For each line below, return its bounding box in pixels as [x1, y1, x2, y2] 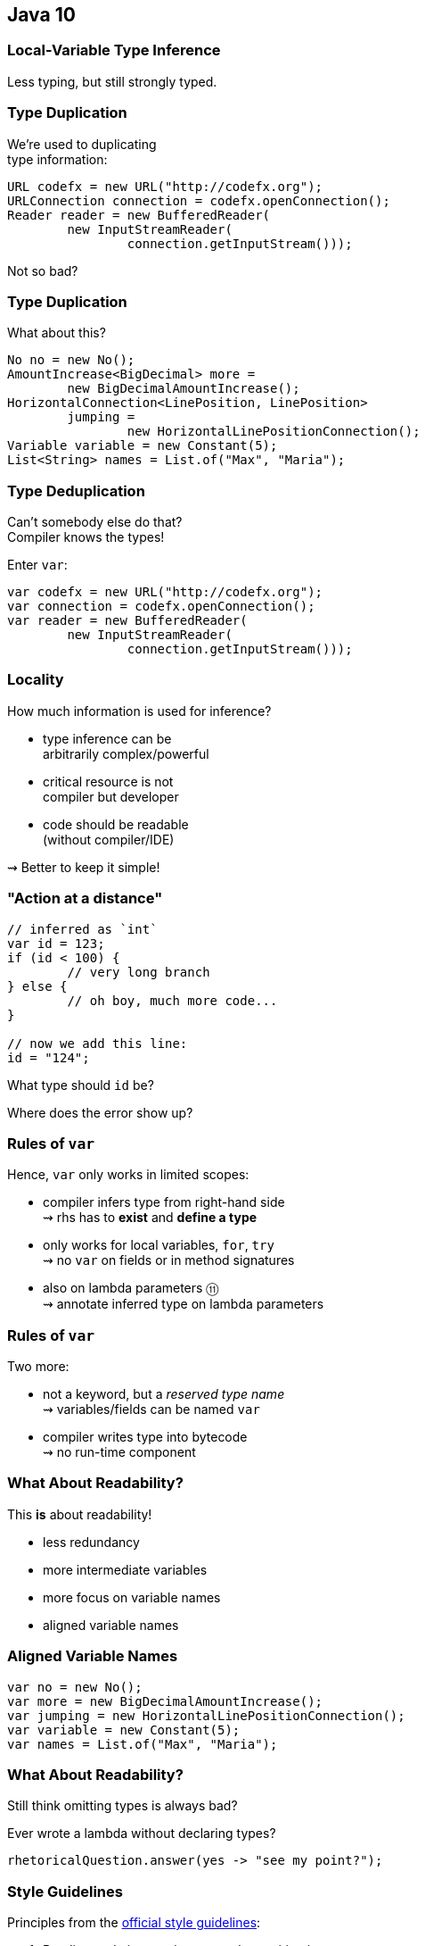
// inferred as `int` [7, 921, 158, 936]
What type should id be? [7, 1077, 154, 1093]
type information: [7, 151, 108, 167]
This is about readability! [7, 1506, 152, 1522]
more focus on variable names [43, 1589, 221, 1605]
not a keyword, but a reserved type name [43, 1386, 285, 1402]
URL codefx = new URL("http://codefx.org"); [7, 179, 323, 194]
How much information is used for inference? [7, 703, 272, 719]
